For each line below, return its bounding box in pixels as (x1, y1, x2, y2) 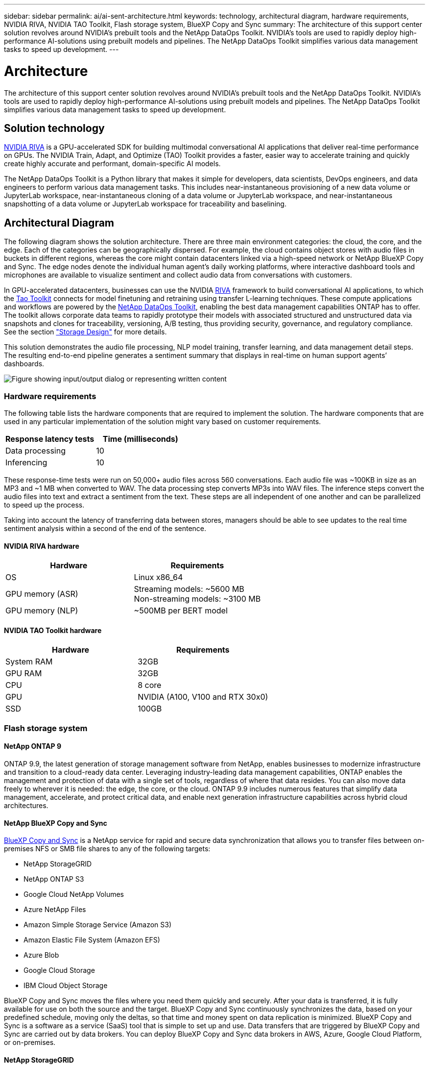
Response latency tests (5, 433, 95, 444)
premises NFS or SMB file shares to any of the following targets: (4, 844, 211, 853)
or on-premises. (4, 1038, 56, 1047)
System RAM (5, 657, 53, 667)
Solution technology (4, 122, 105, 134)
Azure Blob (24, 951, 59, 960)
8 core (138, 680, 162, 690)
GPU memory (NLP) (5, 606, 78, 616)
